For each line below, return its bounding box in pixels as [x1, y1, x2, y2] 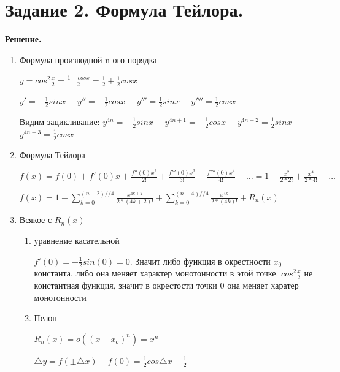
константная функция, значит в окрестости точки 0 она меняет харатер [34, 279, 299, 292]
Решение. [5, 32, 42, 45]
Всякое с [19, 213, 52, 226]
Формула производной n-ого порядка [19, 53, 157, 66]
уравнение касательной [34, 233, 120, 246]
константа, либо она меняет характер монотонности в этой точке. [34, 267, 279, 279]
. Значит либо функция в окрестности [129, 254, 271, 267]
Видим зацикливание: [19, 115, 100, 127]
